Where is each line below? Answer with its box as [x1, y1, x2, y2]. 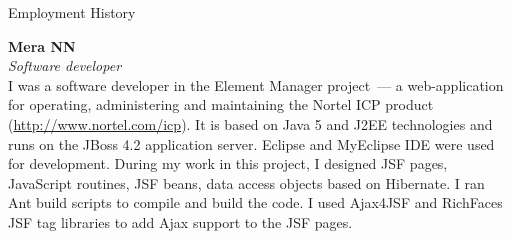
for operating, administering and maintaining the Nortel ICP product [8, 94, 434, 115]
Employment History [8, 2, 136, 22]
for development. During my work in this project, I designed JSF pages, [8, 153, 448, 174]
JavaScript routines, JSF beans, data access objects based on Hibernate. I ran [8, 172, 485, 193]
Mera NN [8, 35, 76, 56]
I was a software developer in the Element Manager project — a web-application [8, 74, 504, 95]
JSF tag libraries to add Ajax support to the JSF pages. [8, 211, 353, 232]
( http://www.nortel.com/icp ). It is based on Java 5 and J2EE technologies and [8, 113, 493, 134]
